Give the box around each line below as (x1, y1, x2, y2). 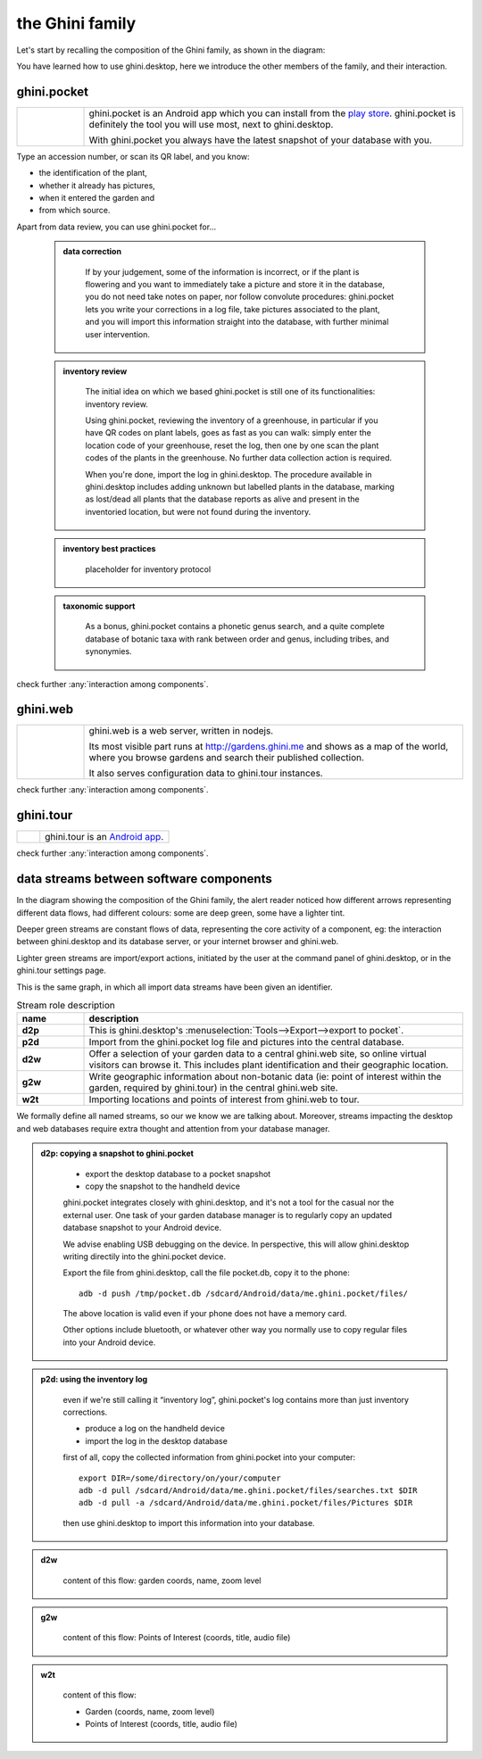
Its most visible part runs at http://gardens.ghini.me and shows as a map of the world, (88, 741, 449, 753)
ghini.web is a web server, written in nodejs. (88, 725, 274, 737)
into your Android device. (62, 1337, 156, 1348)
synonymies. (85, 646, 133, 657)
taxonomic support (62, 601, 136, 611)
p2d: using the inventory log (40, 1374, 148, 1385)
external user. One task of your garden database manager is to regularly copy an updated (62, 1209, 393, 1220)
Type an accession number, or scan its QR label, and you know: (16, 151, 250, 162)
